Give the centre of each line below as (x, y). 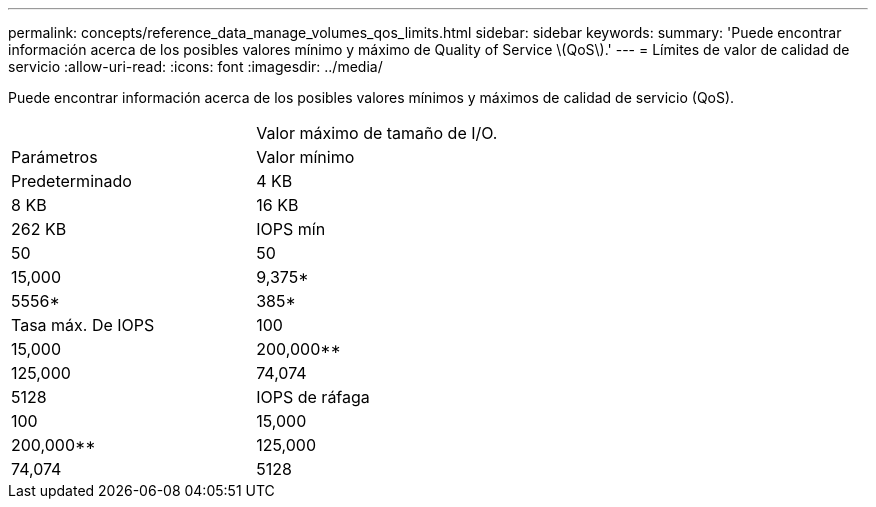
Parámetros (54, 157)
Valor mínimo (305, 157)
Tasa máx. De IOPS (83, 325)
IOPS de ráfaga (313, 397)
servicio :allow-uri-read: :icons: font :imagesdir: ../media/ (195, 66)
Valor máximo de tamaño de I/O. (377, 133)
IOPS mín (291, 229)
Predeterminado (71, 181)
